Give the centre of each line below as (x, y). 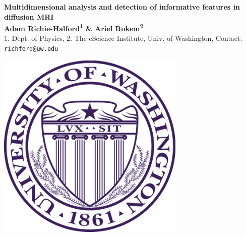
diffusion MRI (29, 16)
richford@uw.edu (31, 49)
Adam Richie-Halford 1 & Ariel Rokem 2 (74, 27)
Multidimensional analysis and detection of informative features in (122, 7)
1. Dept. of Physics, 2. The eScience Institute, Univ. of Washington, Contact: (123, 38)
